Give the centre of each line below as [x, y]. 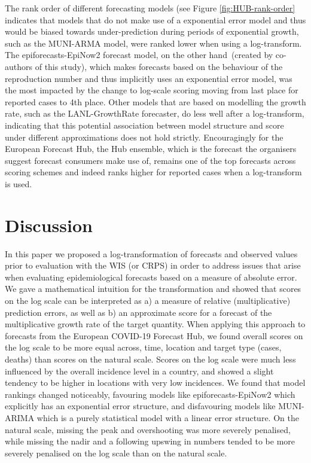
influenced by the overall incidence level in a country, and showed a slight [139, 371]
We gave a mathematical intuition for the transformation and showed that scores [153, 289]
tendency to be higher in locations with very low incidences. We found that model [155, 383]
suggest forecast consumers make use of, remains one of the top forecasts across [150, 160]
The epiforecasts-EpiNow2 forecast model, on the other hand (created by [139, 55]
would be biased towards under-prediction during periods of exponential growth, [152, 31]
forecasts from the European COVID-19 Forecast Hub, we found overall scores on [154, 335]
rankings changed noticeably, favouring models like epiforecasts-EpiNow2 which [150, 394]
